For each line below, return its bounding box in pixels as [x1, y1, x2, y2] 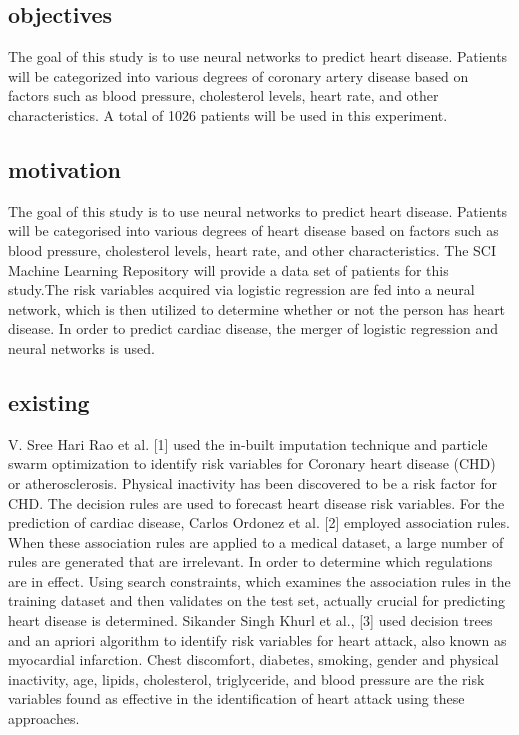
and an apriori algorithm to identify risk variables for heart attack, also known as [8, 629, 507, 650]
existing [8, 386, 90, 417]
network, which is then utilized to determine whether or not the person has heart [8, 298, 506, 319]
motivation [8, 153, 122, 184]
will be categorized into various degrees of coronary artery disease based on [8, 65, 469, 86]
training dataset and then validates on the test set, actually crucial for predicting [8, 590, 506, 611]
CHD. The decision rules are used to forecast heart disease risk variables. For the [8, 492, 505, 513]
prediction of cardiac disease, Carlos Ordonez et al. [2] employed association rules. [8, 512, 510, 533]
